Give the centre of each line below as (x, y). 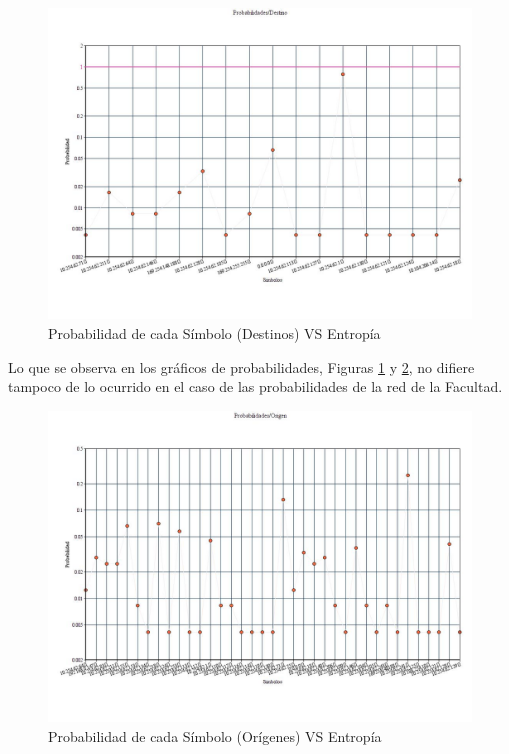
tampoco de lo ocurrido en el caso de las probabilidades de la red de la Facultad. (255, 386)
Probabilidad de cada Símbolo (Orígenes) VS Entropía (215, 735)
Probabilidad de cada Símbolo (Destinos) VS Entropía (214, 332)
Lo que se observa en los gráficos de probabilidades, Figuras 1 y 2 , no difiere (241, 366)
